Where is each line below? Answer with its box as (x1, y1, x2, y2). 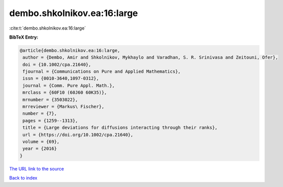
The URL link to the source (9, 165, 64, 171)
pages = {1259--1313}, (22, 118, 78, 123)
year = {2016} (22, 146, 57, 151)
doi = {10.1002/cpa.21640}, (22, 62, 91, 67)
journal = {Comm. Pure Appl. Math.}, (22, 83, 115, 88)
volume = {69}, (22, 139, 60, 144)
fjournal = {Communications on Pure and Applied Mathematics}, (22, 69, 181, 75)
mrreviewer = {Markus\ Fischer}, (22, 104, 104, 110)
